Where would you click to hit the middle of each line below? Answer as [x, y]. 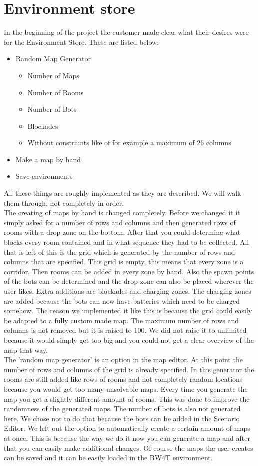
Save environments [44, 176]
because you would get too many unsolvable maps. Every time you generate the [126, 389]
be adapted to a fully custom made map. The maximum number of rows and [121, 320]
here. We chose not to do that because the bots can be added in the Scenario [122, 418]
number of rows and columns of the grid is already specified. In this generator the [129, 369]
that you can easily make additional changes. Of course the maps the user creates [129, 448]
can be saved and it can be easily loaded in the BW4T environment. [108, 458]
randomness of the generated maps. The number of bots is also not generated [122, 409]
